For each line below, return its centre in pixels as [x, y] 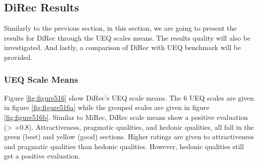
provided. [18, 57]
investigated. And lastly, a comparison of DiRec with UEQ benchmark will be [123, 47]
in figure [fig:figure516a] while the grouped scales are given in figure [107, 107]
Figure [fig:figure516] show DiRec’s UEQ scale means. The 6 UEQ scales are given [129, 97]
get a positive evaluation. [42, 156]
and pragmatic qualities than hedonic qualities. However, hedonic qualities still [124, 146]
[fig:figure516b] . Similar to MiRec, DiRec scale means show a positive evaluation [126, 117]
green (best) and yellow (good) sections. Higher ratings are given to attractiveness [129, 137]
